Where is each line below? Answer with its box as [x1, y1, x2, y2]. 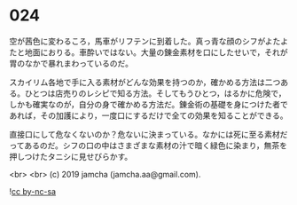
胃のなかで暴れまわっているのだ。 [9, 58, 133, 68]
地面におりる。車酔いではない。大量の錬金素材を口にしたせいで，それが [24, 46, 288, 58]
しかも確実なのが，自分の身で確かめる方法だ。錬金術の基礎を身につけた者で [9, 99, 288, 109]
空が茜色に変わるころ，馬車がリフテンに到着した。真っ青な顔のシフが [9, 35, 266, 46]
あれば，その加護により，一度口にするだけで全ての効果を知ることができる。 [9, 110, 288, 121]
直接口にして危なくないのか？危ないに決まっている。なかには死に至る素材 [9, 129, 281, 139]
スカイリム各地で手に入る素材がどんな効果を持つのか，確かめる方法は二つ [9, 76, 281, 87]
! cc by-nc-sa [9, 185, 56, 196]
